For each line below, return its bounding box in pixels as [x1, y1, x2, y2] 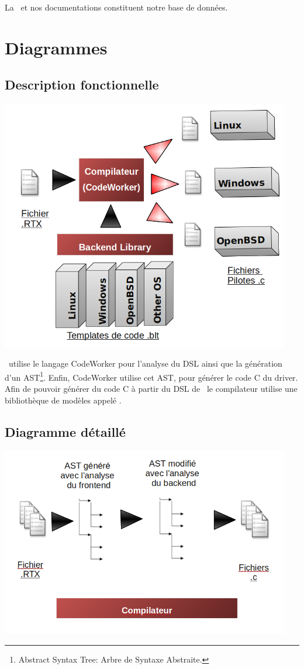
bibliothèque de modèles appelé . [5, 394, 122, 406]
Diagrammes [5, 35, 108, 59]
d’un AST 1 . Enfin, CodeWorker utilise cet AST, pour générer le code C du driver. [5, 369, 298, 383]
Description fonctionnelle [5, 75, 159, 94]
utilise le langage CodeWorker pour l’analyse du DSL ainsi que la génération [8, 357, 282, 370]
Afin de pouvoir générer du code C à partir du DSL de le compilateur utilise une [5, 382, 298, 394]
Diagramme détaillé [5, 422, 126, 440]
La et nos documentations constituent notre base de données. [5, 1, 228, 13]
